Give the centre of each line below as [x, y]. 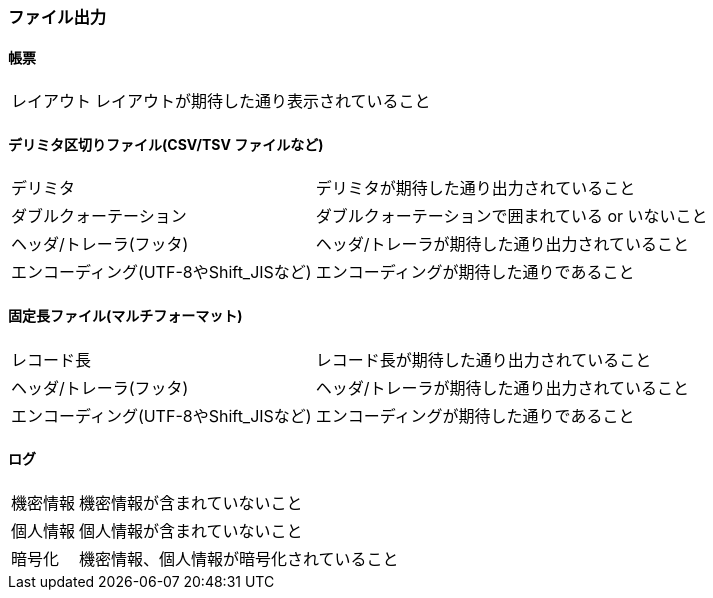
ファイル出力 [57, 17]
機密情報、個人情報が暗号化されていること [239, 558]
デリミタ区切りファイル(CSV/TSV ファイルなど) [166, 144]
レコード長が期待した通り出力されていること [483, 359]
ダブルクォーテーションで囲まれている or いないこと [511, 216]
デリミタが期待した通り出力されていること [475, 188]
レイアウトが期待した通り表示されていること [263, 101]
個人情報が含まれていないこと [191, 530]
